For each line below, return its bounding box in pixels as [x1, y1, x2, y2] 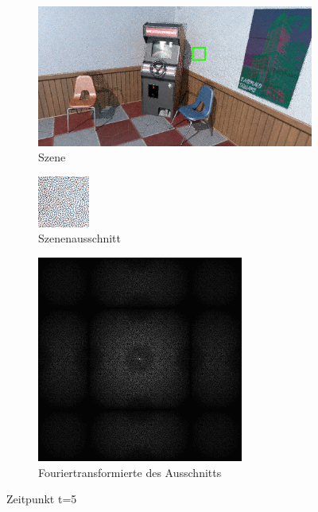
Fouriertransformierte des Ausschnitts [38, 464, 222, 480]
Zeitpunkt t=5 [6, 491, 77, 507]
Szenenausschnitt [38, 230, 121, 246]
